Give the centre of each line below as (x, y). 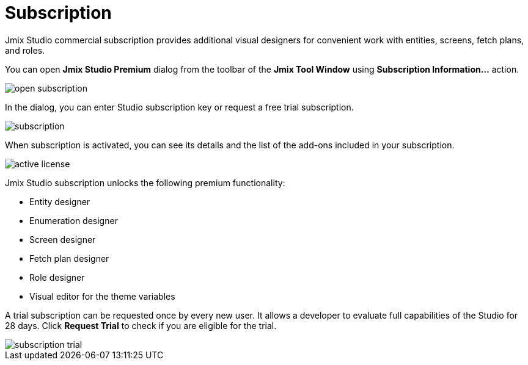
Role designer (57, 277)
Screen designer (63, 239)
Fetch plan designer (69, 258)
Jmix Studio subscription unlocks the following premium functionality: (145, 182)
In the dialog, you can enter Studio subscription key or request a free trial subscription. (179, 107)
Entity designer (60, 201)
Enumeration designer (74, 220)
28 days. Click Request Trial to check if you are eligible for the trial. (141, 325)
